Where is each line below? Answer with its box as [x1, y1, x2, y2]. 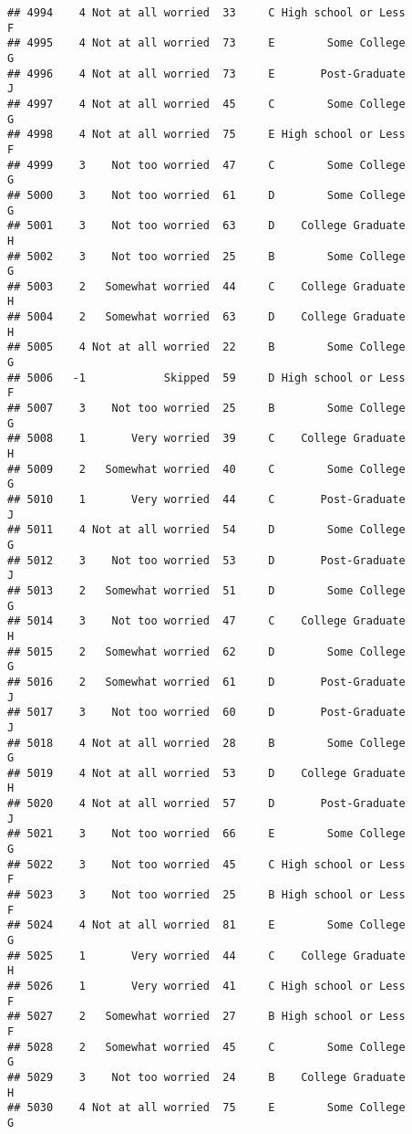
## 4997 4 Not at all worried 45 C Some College [7, 97, 406, 110]
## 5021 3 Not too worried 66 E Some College [7, 827, 406, 841]
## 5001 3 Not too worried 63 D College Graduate [7, 219, 406, 233]
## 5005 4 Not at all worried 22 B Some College [7, 341, 406, 354]
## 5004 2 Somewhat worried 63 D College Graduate [7, 310, 406, 324]
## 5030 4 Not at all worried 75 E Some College [7, 1101, 406, 1115]
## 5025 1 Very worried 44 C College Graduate [7, 949, 406, 962]
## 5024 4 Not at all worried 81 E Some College [7, 919, 406, 932]
